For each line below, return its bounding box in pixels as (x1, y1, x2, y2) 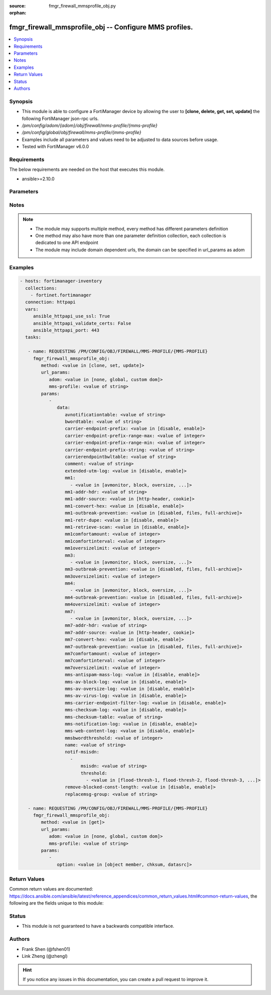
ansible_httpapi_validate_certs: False (33, 320, 131, 326)
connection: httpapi (25, 299, 76, 305)
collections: (25, 285, 57, 291)
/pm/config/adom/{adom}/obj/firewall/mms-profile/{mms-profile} (22, 122, 158, 128)
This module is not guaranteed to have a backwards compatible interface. (22, 923, 175, 929)
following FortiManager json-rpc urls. (22, 116, 99, 122)
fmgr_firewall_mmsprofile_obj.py (49, 3, 116, 9)
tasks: (25, 335, 42, 340)
